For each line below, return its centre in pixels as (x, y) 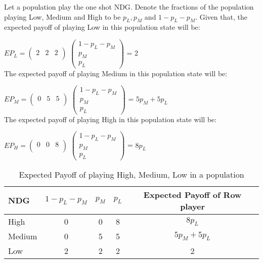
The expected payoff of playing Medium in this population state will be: (116, 73)
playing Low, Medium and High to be (62, 16)
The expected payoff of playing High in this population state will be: (111, 119)
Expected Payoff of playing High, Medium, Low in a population (131, 174)
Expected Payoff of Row (192, 194)
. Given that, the (221, 16)
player (193, 206)
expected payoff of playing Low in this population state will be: (102, 27)
